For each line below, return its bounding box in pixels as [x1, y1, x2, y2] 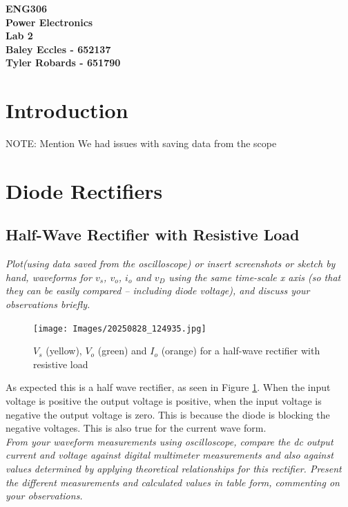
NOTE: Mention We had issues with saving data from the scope [6, 136, 277, 151]
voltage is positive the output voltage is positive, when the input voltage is [6, 394, 322, 408]
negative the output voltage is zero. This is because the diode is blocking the [6, 407, 330, 421]
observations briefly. [6, 297, 90, 312]
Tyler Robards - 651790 [6, 55, 121, 70]
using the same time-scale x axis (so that [168, 269, 341, 284]
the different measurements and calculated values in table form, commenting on [6, 475, 340, 489]
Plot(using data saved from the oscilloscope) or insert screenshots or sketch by [6, 256, 336, 271]
